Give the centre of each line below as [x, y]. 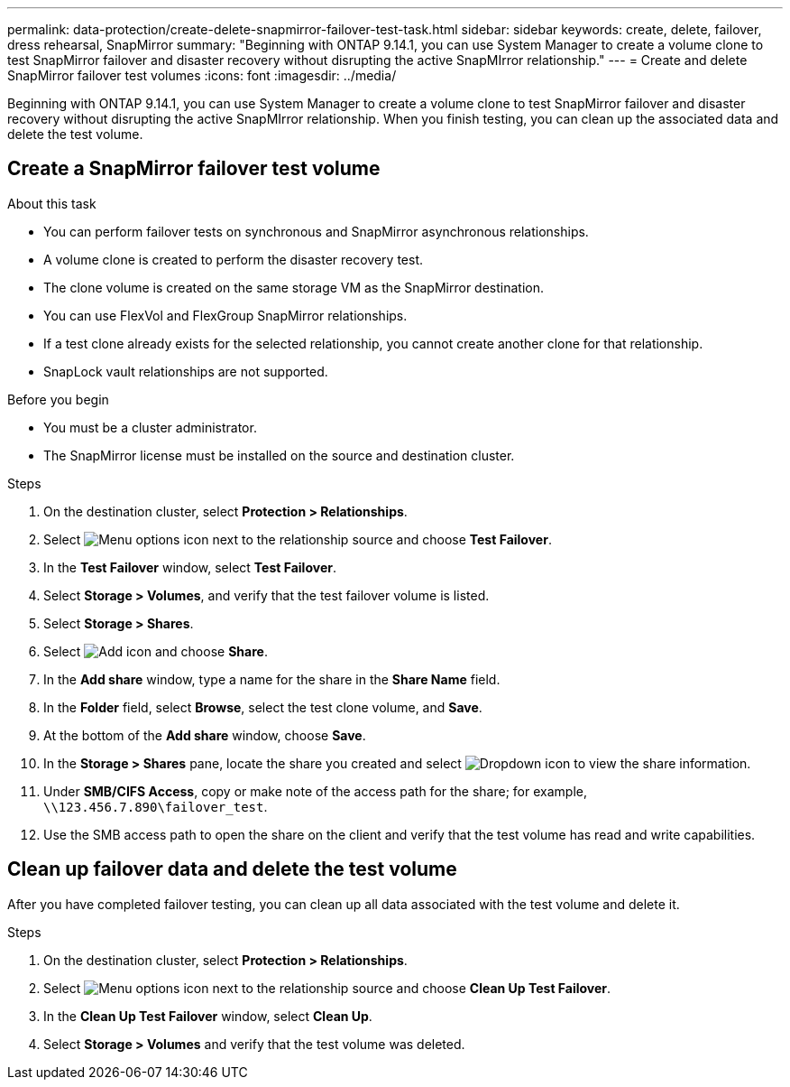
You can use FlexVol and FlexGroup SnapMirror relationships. [225, 315]
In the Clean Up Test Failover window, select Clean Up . [208, 1016]
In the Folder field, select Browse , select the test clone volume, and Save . [263, 707]
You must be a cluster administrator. [150, 427]
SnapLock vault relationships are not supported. [186, 371]
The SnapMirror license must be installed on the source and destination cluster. [279, 455]
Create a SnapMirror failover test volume [194, 169]
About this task [52, 203]
